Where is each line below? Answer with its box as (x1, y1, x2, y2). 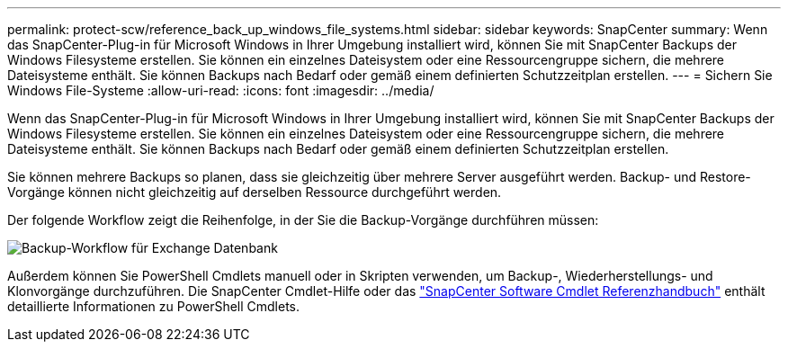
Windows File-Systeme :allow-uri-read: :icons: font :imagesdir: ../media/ (7, 83, 434, 98)
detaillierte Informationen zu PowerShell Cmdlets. (7, 299, 300, 314)
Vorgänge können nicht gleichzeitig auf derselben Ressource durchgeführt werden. (7, 184, 502, 200)
